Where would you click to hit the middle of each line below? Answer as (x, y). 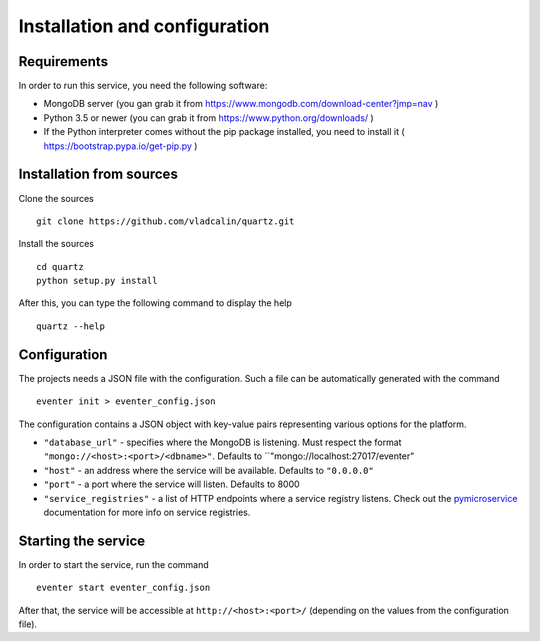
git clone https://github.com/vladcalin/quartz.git (165, 221)
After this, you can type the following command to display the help (155, 303)
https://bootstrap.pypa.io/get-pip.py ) (120, 146)
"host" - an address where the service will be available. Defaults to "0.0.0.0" (208, 470)
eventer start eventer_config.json (123, 588)
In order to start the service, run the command (113, 564)
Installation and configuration (144, 26)
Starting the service (81, 540)
